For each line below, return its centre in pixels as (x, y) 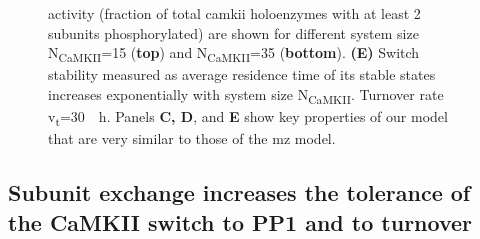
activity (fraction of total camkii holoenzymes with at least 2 (234, 13)
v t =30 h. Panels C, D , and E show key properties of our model (248, 117)
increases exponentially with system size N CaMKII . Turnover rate (246, 95)
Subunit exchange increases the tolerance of (239, 192)
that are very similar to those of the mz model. (192, 138)
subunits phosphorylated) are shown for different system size (233, 32)
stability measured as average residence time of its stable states (242, 74)
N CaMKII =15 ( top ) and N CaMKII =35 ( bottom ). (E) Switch (234, 53)
